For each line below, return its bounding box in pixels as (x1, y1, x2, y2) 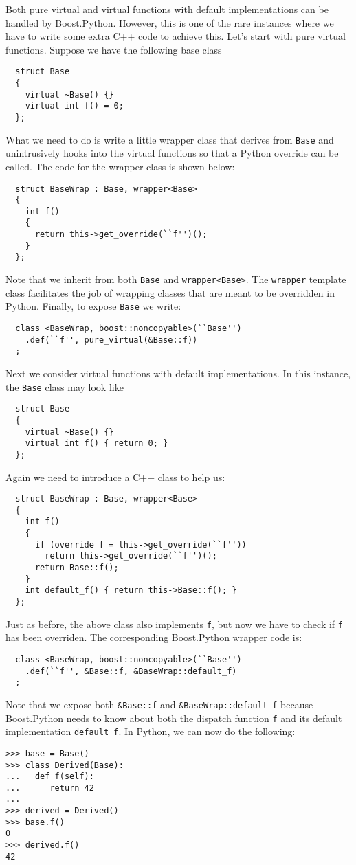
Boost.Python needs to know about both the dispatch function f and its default (5, 710, 342, 725)
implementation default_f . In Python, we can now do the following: (5, 724, 296, 739)
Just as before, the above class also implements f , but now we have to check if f (5, 616, 343, 631)
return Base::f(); (34, 563, 119, 573)
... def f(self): (5, 772, 94, 782)
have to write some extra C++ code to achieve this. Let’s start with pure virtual (5, 29, 346, 43)
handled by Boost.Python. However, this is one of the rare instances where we (5, 15, 334, 30)
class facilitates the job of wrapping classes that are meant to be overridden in (5, 285, 335, 300)
